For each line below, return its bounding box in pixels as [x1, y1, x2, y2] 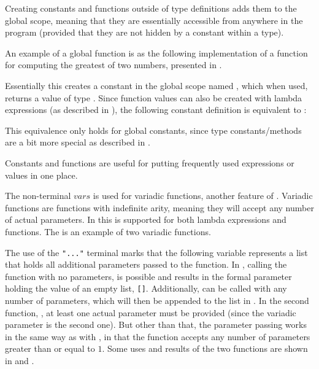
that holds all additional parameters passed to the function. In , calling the [5, 258, 287, 271]
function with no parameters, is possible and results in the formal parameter [5, 270, 292, 282]
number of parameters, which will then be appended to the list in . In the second [5, 294, 309, 306]
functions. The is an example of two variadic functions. [5, 225, 211, 238]
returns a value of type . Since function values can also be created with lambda [5, 91, 302, 104]
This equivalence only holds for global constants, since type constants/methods [5, 123, 302, 136]
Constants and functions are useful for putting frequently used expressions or [5, 156, 294, 169]
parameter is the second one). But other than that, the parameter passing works [5, 318, 307, 331]
